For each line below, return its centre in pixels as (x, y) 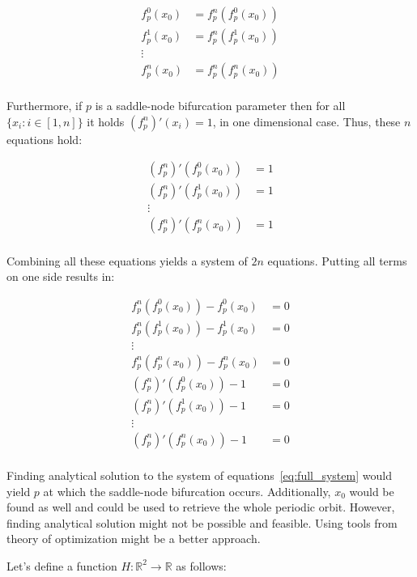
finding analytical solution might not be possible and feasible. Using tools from (202, 522)
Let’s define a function (62, 565)
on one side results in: (61, 276)
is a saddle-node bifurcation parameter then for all (220, 106)
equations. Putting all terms (337, 260)
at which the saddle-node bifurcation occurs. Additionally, (187, 491)
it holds (106, 121)
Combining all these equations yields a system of (127, 260)
